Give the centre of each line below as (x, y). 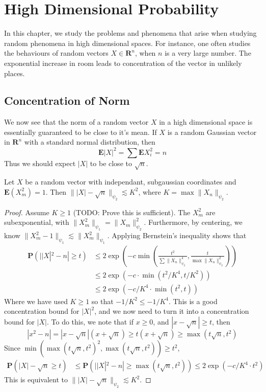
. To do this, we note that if (90, 322)
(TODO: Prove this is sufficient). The (132, 212)
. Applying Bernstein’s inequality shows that (177, 235)
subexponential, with (37, 222)
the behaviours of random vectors (56, 53)
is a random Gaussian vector (212, 132)
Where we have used (36, 301)
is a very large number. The (208, 53)
